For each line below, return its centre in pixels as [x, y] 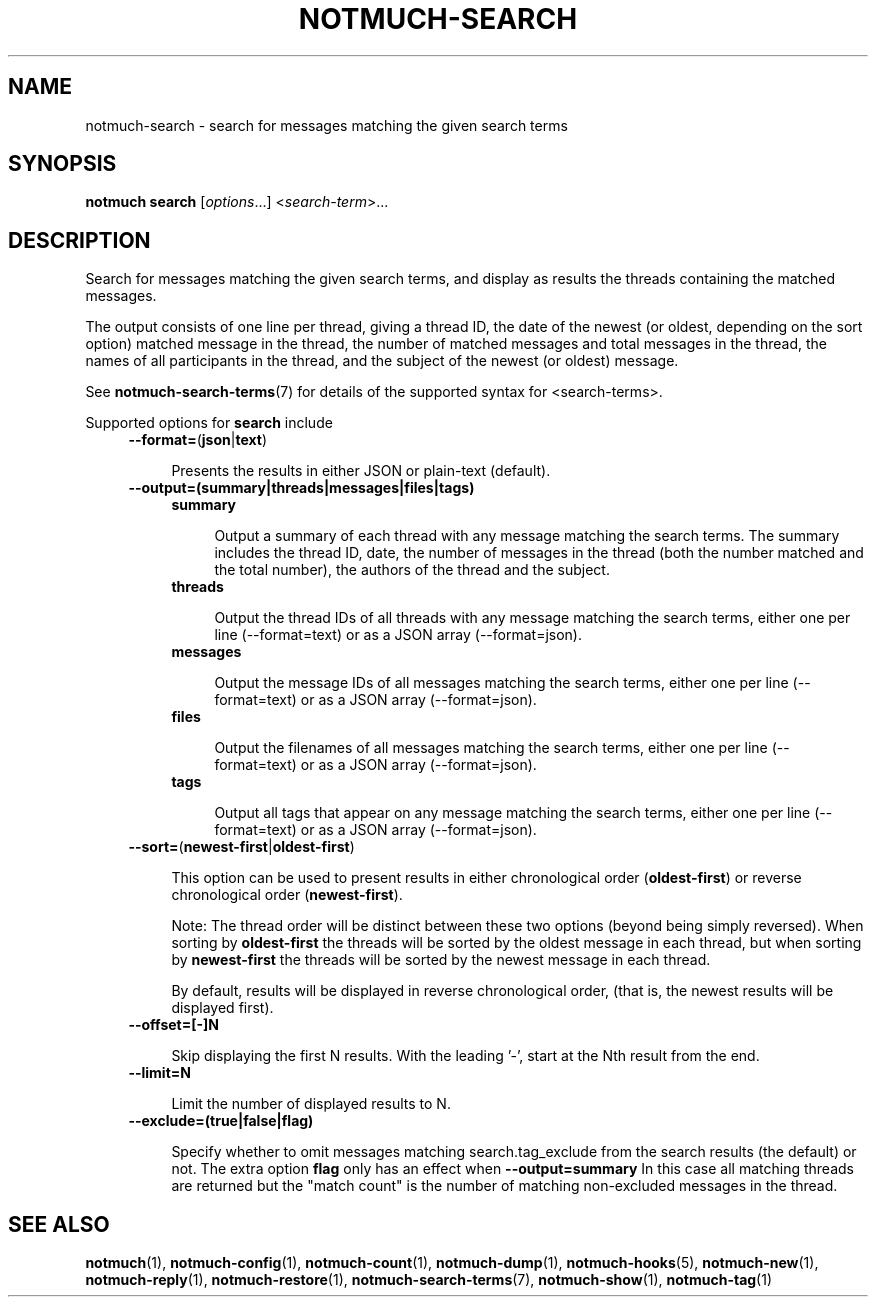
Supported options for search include [209, 423]
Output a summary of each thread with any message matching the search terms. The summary [527, 536]
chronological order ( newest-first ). [287, 895]
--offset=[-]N [173, 1025]
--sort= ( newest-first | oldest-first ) [241, 847]
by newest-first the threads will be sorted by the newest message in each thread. [441, 960]
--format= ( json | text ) [197, 440]
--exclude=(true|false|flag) [221, 1121]
